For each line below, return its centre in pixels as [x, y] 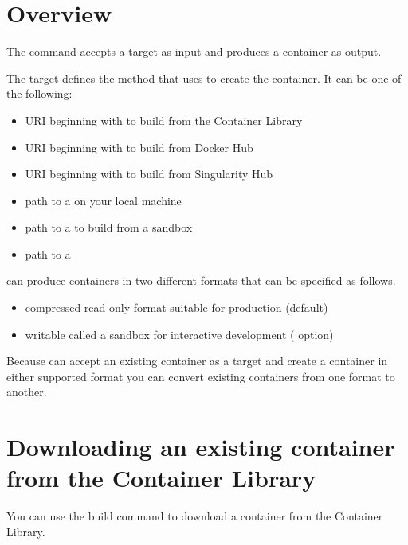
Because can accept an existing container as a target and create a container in [197, 361]
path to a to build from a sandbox [109, 227]
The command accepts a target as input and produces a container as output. [194, 51]
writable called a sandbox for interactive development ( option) [179, 334]
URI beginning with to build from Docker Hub [139, 147]
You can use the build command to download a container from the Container [195, 516]
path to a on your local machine [103, 200]
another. [27, 392]
